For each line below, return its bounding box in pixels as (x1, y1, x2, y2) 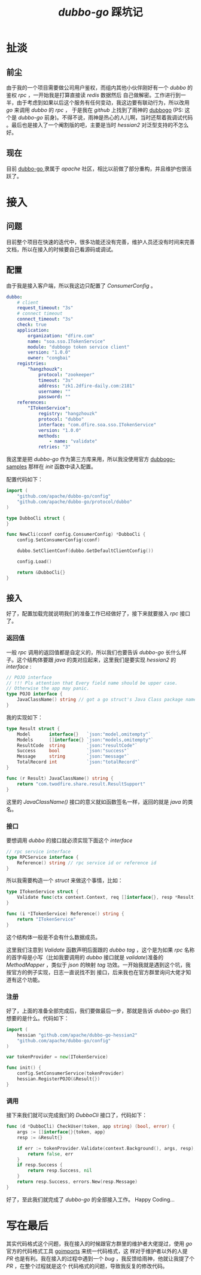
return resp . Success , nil (28, 1167, 93, 1174)
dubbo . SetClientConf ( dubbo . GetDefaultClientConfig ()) (17, 548, 154, 554)
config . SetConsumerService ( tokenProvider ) (17, 1070, 124, 1076)
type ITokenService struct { (6, 889, 79, 895)
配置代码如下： (6, 476, 43, 483)
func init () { (6, 1065, 42, 1071)
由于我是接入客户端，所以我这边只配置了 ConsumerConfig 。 (6, 282, 157, 289)
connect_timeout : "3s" (17, 316, 74, 322)
